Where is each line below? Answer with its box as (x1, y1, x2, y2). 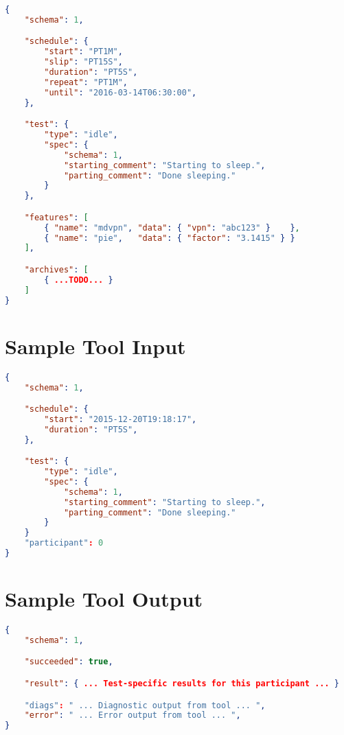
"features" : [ (24, 212, 89, 222)
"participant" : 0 (24, 538, 104, 548)
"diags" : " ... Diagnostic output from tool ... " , (24, 700, 266, 710)
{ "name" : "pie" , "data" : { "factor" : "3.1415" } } (44, 233, 295, 243)
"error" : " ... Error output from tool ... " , (24, 710, 241, 721)
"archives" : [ (24, 265, 89, 275)
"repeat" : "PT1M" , (44, 77, 128, 87)
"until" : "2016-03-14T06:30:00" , (44, 87, 197, 97)
